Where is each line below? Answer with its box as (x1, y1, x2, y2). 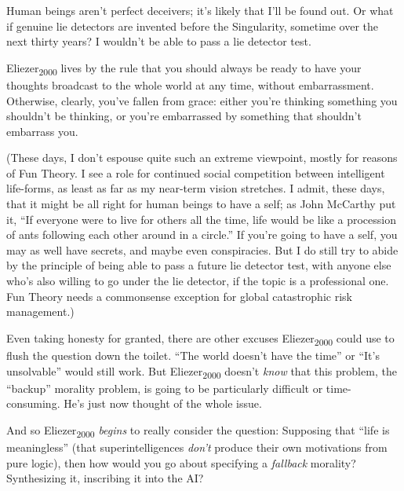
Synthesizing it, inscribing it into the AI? (6, 470, 204, 486)
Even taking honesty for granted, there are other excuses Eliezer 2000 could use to (6, 329, 395, 348)
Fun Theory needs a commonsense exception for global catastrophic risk (6, 288, 352, 304)
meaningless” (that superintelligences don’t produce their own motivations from (6, 438, 388, 455)
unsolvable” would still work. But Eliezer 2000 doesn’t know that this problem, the (6, 362, 397, 381)
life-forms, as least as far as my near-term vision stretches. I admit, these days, (6, 180, 385, 196)
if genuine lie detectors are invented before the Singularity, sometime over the (6, 17, 378, 34)
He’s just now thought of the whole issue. (64, 395, 262, 412)
